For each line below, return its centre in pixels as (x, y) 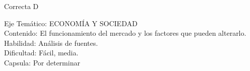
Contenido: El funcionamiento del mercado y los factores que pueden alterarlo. (125, 33)
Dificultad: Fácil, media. (41, 53)
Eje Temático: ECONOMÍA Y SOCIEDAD (71, 23)
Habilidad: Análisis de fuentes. (51, 43)
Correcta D (21, 6)
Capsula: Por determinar (42, 62)
